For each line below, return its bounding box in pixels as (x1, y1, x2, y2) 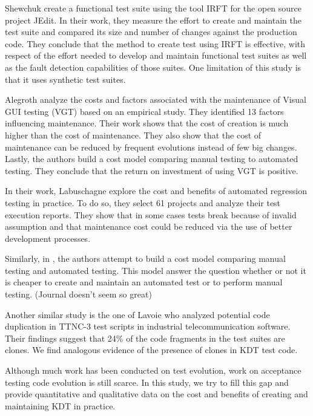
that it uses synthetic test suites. (5, 73, 126, 85)
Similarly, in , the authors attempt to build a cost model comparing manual (5, 252, 286, 265)
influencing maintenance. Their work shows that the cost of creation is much (5, 117, 289, 129)
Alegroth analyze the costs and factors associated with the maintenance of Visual (5, 93, 306, 106)
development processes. (5, 232, 91, 244)
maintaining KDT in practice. (5, 399, 116, 412)
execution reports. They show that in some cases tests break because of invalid (5, 208, 297, 221)
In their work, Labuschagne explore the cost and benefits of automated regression (5, 184, 307, 197)
